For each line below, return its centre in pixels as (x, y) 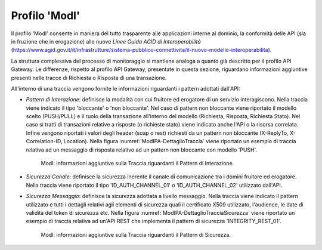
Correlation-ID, (44, 141)
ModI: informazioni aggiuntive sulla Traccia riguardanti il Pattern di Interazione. (137, 163)
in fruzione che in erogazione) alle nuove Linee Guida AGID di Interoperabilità (106, 41)
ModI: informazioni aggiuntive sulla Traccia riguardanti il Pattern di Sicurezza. (136, 234)
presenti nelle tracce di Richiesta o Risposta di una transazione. (89, 78)
